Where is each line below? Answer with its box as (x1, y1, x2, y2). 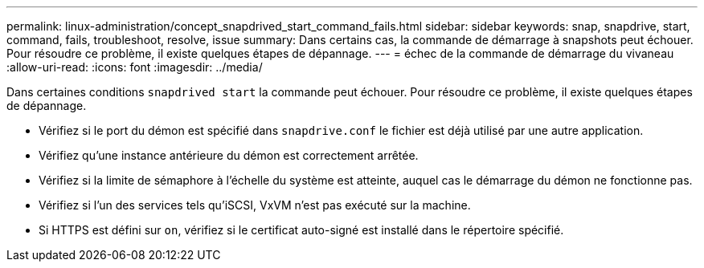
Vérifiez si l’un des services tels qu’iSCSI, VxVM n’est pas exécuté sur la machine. (39, 198, 471, 212)
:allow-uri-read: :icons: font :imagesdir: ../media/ (6, 60, 263, 74)
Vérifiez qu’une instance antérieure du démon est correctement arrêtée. (39, 148, 419, 162)
